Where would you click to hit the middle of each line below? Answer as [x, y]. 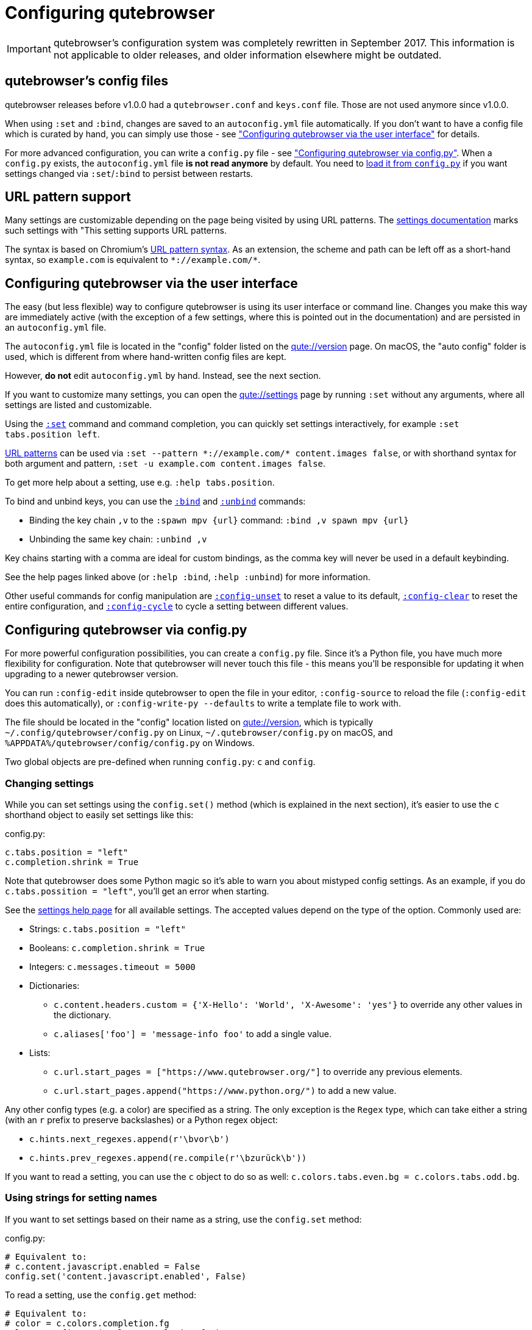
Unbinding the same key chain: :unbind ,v [118, 539]
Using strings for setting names [81, 1198]
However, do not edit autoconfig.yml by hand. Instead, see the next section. [163, 376]
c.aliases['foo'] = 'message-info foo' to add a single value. [193, 1033]
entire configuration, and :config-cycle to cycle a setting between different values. [177, 606]
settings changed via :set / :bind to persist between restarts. [129, 173]
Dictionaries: [55, 985]
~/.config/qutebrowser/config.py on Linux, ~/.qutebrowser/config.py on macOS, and [199, 733]
